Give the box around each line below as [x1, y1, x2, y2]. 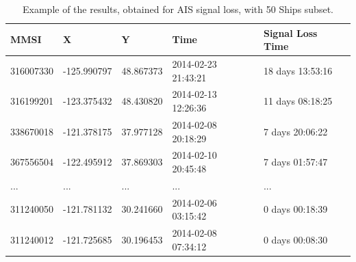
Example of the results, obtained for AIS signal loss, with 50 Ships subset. [23, 2, 333, 16]
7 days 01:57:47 [263, 155, 328, 169]
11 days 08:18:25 [263, 94, 333, 108]
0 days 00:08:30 [263, 232, 328, 246]
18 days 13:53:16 [263, 63, 333, 77]
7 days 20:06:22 [263, 124, 328, 138]
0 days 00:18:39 [263, 202, 328, 216]
